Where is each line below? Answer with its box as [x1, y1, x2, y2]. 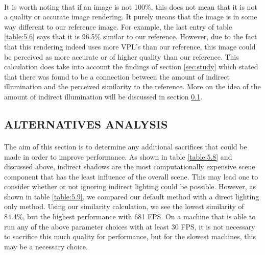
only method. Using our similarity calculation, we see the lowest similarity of [4, 201, 244, 212]
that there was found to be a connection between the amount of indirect [4, 71, 230, 82]
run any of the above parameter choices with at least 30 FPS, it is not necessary [4, 221, 255, 232]
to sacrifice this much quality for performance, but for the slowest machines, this [4, 231, 256, 242]
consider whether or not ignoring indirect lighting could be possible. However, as [4, 181, 256, 192]
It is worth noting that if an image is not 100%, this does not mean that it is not [4, 1, 257, 12]
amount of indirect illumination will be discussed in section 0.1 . [4, 91, 203, 101]
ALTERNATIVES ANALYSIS [4, 116, 168, 132]
